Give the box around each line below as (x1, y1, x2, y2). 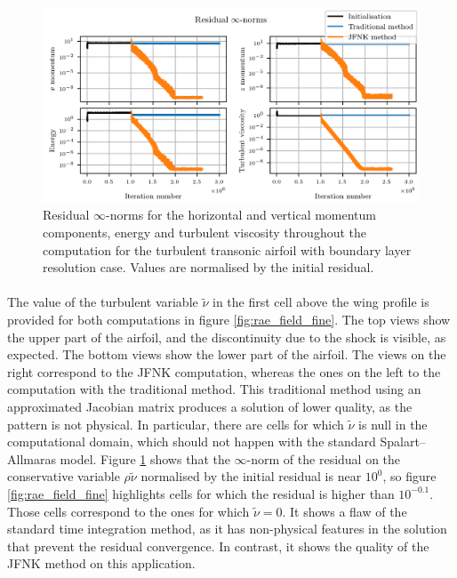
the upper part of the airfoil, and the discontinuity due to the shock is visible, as (7, 327, 446, 346)
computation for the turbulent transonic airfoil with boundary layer (43, 240, 412, 259)
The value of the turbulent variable (7, 293, 198, 311)
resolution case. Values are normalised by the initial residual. (43, 258, 374, 277)
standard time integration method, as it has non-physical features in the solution (7, 519, 447, 538)
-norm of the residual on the (246, 449, 401, 468)
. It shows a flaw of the (282, 502, 407, 520)
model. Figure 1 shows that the (60, 449, 230, 468)
